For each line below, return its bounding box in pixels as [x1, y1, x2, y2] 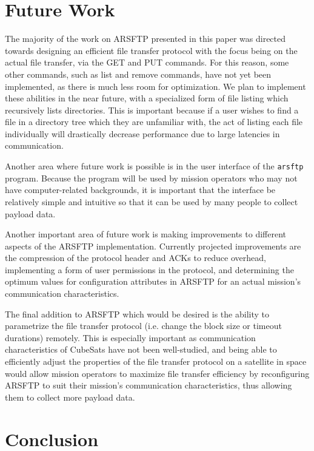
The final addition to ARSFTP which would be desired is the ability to [5, 307, 269, 320]
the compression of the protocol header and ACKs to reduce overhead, [5, 251, 266, 264]
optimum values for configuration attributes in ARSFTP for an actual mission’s [5, 275, 301, 288]
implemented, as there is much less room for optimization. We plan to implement [5, 80, 306, 92]
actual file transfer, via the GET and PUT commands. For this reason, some [5, 56, 289, 69]
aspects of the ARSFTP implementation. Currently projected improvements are [5, 239, 301, 252]
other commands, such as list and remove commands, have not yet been [5, 67, 272, 80]
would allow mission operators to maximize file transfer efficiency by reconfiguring [5, 367, 310, 379]
